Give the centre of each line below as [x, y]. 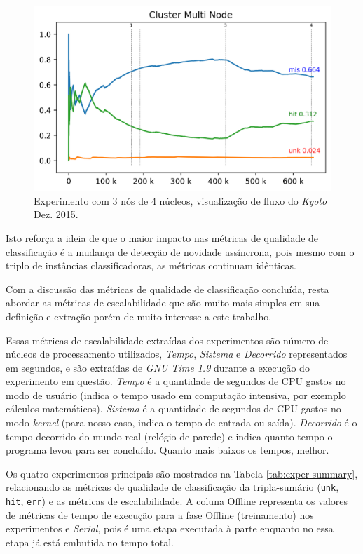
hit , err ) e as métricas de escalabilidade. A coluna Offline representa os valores [177, 501]
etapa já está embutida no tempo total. [90, 542]
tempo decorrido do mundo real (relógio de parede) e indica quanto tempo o [169, 436]
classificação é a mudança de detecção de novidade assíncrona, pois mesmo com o [180, 251]
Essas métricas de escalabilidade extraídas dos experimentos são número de [167, 340]
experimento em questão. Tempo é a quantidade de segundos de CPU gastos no [176, 381]
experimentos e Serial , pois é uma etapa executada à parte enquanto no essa [170, 528]
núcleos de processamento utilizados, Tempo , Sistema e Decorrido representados [177, 354]
